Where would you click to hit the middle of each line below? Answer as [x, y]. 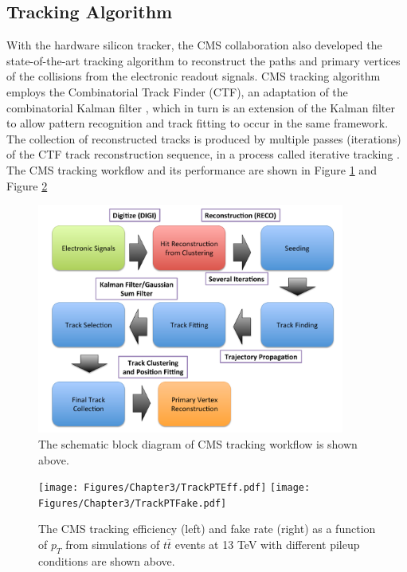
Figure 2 [27, 185]
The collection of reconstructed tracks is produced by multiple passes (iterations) [204, 138]
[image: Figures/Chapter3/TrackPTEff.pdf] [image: [174, 488]
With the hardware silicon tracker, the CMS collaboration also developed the [194, 45]
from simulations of [113, 545]
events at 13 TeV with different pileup [267, 545]
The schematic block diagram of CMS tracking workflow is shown [198, 443]
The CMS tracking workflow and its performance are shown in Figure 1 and [192, 169]
